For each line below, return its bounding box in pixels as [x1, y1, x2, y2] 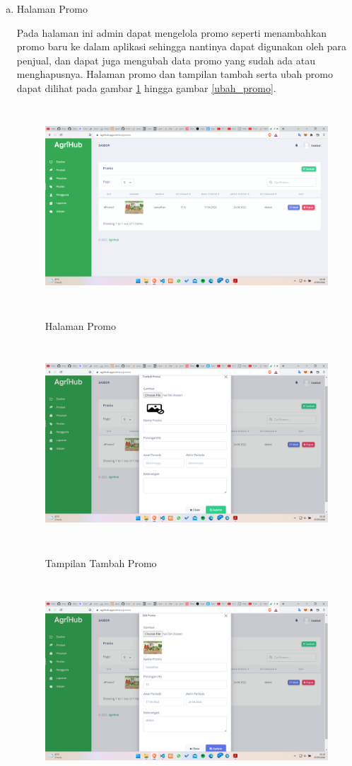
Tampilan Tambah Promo [45, 556, 157, 571]
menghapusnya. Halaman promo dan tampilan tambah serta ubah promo [16, 67, 333, 81]
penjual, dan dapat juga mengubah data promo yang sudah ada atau [16, 52, 315, 67]
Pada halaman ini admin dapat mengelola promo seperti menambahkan [16, 25, 327, 40]
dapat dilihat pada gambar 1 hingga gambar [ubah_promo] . [16, 80, 276, 95]
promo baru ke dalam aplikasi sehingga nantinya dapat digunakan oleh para [16, 39, 347, 54]
